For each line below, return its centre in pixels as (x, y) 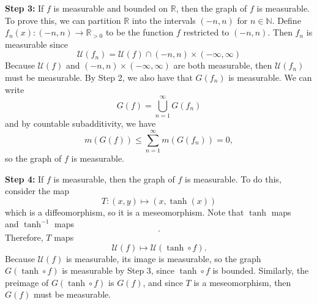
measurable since (36, 44)
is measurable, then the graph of (114, 179)
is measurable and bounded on (111, 8)
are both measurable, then (223, 65)
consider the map (37, 191)
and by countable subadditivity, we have (80, 123)
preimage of (27, 282)
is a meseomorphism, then (242, 282)
